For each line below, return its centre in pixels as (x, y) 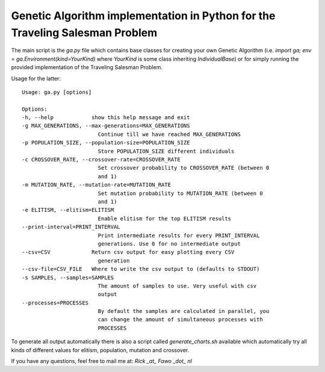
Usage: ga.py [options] (57, 92)
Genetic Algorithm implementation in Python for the (143, 16)
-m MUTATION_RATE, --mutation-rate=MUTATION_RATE (97, 185)
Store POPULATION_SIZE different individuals (166, 151)
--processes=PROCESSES (55, 303)
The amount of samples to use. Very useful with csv (177, 286)
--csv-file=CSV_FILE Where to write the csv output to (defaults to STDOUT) (141, 269)
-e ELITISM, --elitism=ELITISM (68, 210)
